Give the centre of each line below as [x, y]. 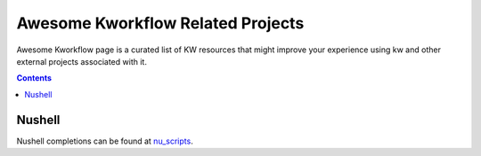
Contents [34, 78]
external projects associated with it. [82, 61]
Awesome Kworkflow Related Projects [160, 23]
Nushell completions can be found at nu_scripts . [105, 141]
